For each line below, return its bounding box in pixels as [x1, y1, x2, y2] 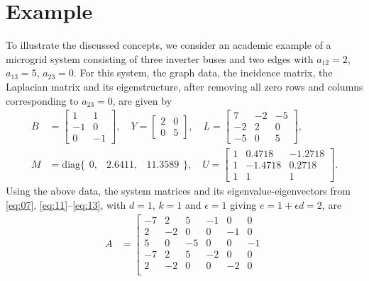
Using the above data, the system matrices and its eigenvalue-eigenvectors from [6, 183, 351, 198]
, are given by [112, 93, 172, 108]
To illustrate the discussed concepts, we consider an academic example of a [6, 38, 331, 52]
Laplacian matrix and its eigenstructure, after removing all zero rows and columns [6, 79, 363, 93]
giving [230, 197, 257, 212]
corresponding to [6, 93, 79, 108]
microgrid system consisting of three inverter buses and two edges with [6, 51, 314, 66]
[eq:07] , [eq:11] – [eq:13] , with [6, 197, 126, 212]
